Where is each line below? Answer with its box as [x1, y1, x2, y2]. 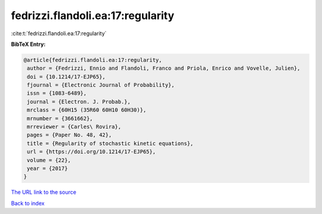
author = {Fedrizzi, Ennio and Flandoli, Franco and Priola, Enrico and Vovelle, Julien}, [27, 65, 301, 72]
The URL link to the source [11, 188, 77, 196]
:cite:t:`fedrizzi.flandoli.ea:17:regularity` [11, 30, 107, 37]
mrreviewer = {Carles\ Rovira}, [27, 123, 122, 131]
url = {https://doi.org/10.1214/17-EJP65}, [27, 148, 156, 155]
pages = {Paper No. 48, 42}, [27, 132, 112, 138]
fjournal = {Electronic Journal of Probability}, [27, 82, 175, 89]
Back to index [11, 200, 45, 207]
